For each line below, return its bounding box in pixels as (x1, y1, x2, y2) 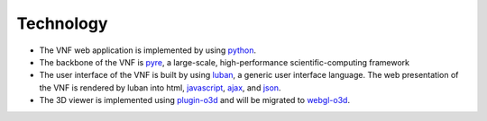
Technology (16, 13, 108, 33)
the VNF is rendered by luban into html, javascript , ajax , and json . (39, 82, 281, 93)
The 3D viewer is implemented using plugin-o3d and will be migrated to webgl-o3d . (39, 95, 351, 106)
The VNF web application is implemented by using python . (39, 45, 257, 56)
